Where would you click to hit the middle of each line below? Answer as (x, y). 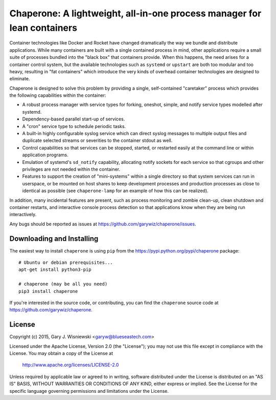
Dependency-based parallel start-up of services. (74, 119)
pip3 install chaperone (48, 291)
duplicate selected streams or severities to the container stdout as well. (97, 140)
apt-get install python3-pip (55, 270)
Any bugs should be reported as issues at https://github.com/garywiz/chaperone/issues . (103, 224)
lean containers (43, 28)
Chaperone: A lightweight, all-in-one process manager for (135, 13)
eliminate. (20, 79)
